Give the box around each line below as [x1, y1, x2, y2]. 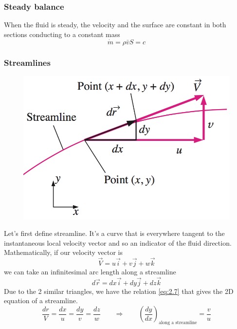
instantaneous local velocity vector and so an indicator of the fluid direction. [4, 237, 232, 248]
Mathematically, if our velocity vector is [4, 247, 123, 257]
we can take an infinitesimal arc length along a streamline [4, 267, 176, 277]
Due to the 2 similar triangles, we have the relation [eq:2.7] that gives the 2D [4, 286, 234, 296]
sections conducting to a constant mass [4, 29, 120, 39]
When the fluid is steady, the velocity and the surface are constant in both [4, 19, 226, 30]
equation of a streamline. [4, 295, 78, 306]
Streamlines [4, 56, 51, 68]
